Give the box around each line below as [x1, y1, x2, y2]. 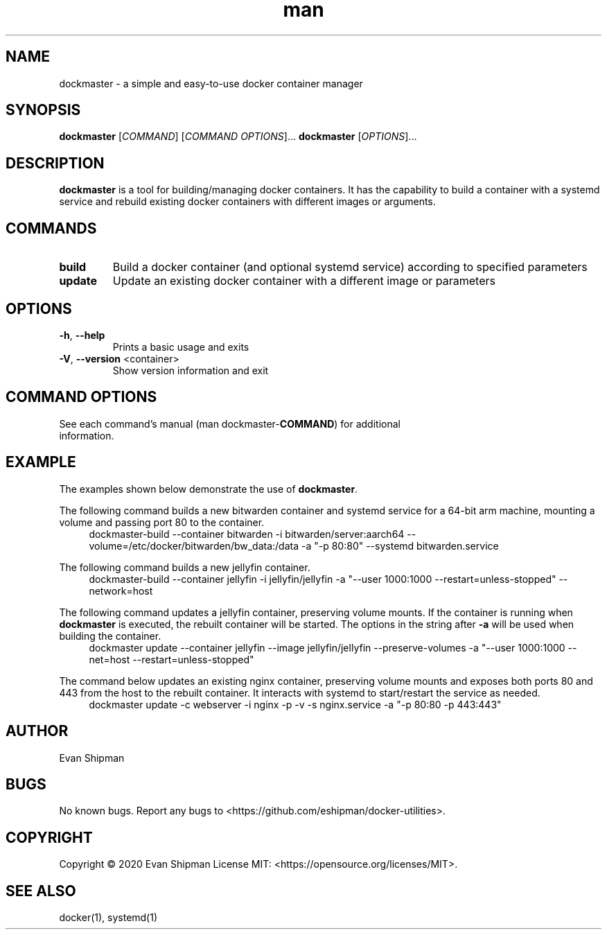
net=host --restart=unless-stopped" [89, 653, 254, 665]
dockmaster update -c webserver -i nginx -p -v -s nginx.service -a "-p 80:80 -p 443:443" [89, 698, 502, 710]
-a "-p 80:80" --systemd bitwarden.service [301, 539, 499, 552]
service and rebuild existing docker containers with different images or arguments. [59, 195, 436, 208]
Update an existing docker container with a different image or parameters [112, 274, 495, 288]
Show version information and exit [112, 364, 269, 376]
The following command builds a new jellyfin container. [59, 561, 310, 573]
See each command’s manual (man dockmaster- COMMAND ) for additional [59, 417, 401, 430]
